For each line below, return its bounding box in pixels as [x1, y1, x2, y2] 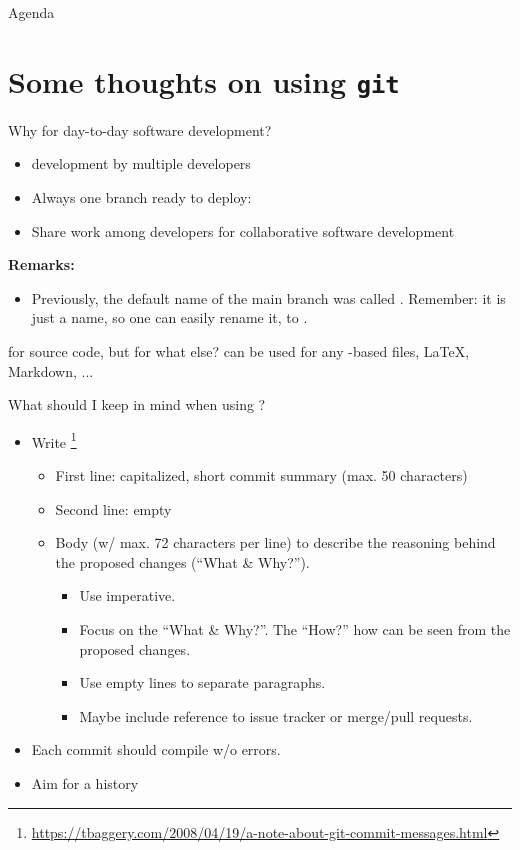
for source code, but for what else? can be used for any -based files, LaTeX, [8, 341, 470, 361]
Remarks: [8, 254, 75, 275]
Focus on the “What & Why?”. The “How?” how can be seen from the [79, 619, 511, 639]
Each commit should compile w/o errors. [31, 739, 281, 760]
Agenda [8, 2, 55, 22]
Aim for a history [31, 772, 139, 793]
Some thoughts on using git [8, 60, 400, 101]
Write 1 [31, 428, 77, 452]
